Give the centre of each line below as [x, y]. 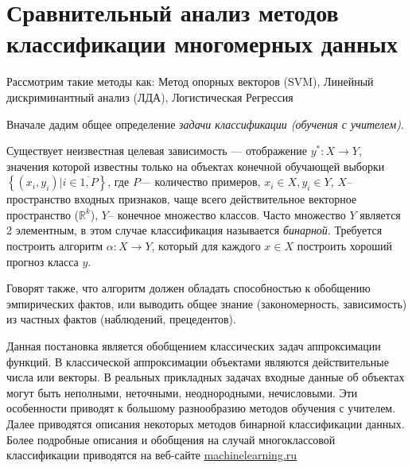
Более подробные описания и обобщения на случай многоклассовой [171, 439]
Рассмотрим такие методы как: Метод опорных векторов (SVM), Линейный [190, 81]
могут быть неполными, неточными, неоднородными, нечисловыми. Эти [182, 392]
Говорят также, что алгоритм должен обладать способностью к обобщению [189, 288]
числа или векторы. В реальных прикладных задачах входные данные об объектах [206, 377]
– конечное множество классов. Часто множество [227, 214]
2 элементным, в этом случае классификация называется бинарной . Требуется [194, 230]
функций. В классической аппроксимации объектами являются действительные [198, 361]
